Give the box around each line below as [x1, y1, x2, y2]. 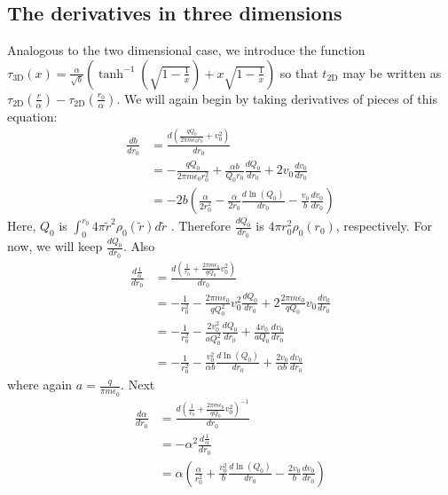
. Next [121, 375, 155, 394]
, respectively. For [335, 216, 432, 235]
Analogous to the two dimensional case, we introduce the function [7, 41, 365, 59]
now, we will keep [7, 237, 103, 255]
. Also [122, 237, 155, 255]
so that [279, 63, 318, 82]
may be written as [342, 63, 442, 82]
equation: [7, 106, 58, 125]
